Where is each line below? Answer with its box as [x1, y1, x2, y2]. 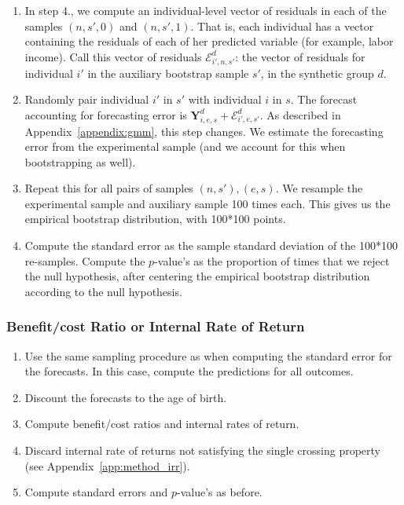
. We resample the [275, 180, 363, 196]
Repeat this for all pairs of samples [24, 180, 193, 196]
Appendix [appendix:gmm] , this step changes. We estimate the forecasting [24, 123, 384, 139]
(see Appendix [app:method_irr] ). [24, 457, 190, 474]
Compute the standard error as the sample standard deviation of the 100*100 [24, 237, 398, 254]
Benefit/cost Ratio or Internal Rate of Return [6, 317, 305, 336]
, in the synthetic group [260, 64, 374, 81]
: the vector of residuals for [235, 48, 365, 64]
